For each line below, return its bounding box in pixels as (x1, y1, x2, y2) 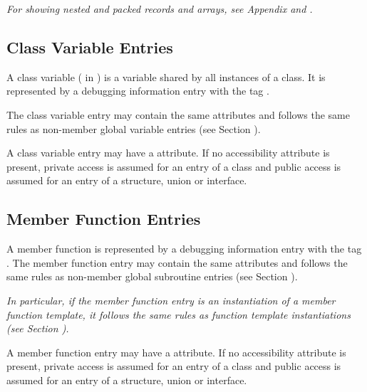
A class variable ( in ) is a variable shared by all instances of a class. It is (6, 69, 326, 84)
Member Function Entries (6, 208, 201, 230)
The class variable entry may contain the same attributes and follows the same (6, 107, 350, 122)
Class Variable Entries (6, 36, 173, 58)
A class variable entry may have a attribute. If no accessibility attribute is (6, 145, 330, 160)
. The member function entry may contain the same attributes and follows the (6, 255, 348, 270)
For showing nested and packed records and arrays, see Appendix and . (6, 1, 313, 16)
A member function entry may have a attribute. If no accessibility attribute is (6, 344, 346, 359)
